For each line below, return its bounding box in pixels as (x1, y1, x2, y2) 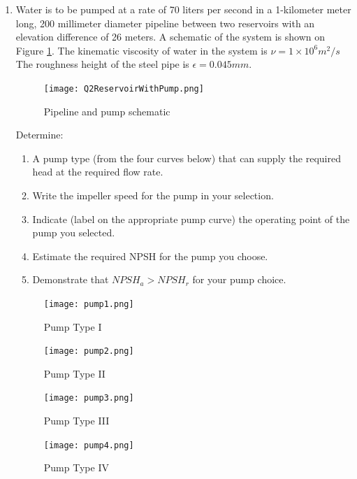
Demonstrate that (32, 272, 109, 287)
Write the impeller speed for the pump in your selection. (32, 188, 274, 202)
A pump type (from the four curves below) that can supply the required (32, 150, 341, 165)
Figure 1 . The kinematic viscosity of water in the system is (15, 43, 268, 57)
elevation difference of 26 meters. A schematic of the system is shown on (15, 29, 326, 44)
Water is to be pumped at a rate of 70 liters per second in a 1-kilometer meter (15, 2, 351, 16)
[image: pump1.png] (43, 299, 134, 309)
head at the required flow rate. (32, 164, 163, 179)
